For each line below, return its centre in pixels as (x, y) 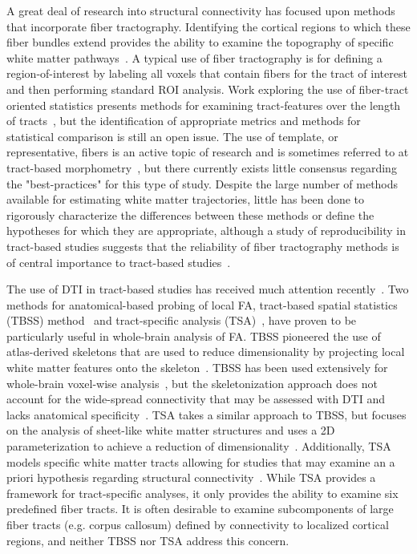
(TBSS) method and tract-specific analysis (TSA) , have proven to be (182, 320)
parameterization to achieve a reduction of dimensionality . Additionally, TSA (199, 446)
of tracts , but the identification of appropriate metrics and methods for (184, 121)
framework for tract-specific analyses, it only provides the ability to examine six (202, 493)
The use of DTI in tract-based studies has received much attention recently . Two (208, 289)
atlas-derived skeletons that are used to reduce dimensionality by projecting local (206, 352)
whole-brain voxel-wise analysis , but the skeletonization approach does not (192, 383)
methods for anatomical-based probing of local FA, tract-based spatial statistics (202, 304)
